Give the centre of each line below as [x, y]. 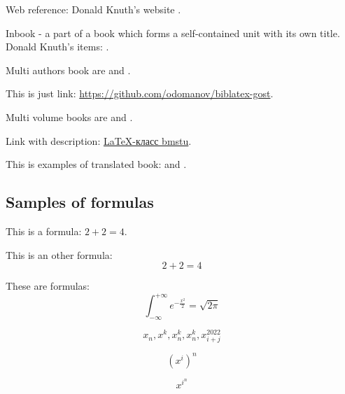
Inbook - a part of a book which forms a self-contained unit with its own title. [173, 33]
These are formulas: [48, 286]
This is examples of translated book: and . [96, 164]
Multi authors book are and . [68, 70]
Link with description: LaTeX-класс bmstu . [99, 140]
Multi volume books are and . [69, 117]
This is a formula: [44, 231]
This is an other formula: [59, 254]
